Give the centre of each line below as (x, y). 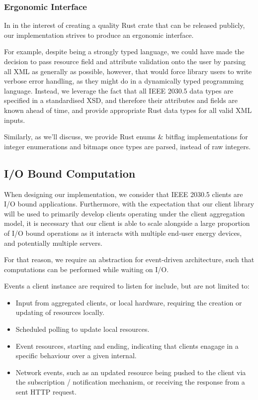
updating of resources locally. (60, 312)
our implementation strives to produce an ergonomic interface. (99, 35)
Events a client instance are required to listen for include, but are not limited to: (127, 286)
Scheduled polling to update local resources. (83, 329)
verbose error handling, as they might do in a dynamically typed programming (124, 81)
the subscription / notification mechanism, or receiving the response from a (130, 382)
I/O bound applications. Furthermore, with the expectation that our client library (129, 204)
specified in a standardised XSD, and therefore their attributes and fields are (121, 100)
